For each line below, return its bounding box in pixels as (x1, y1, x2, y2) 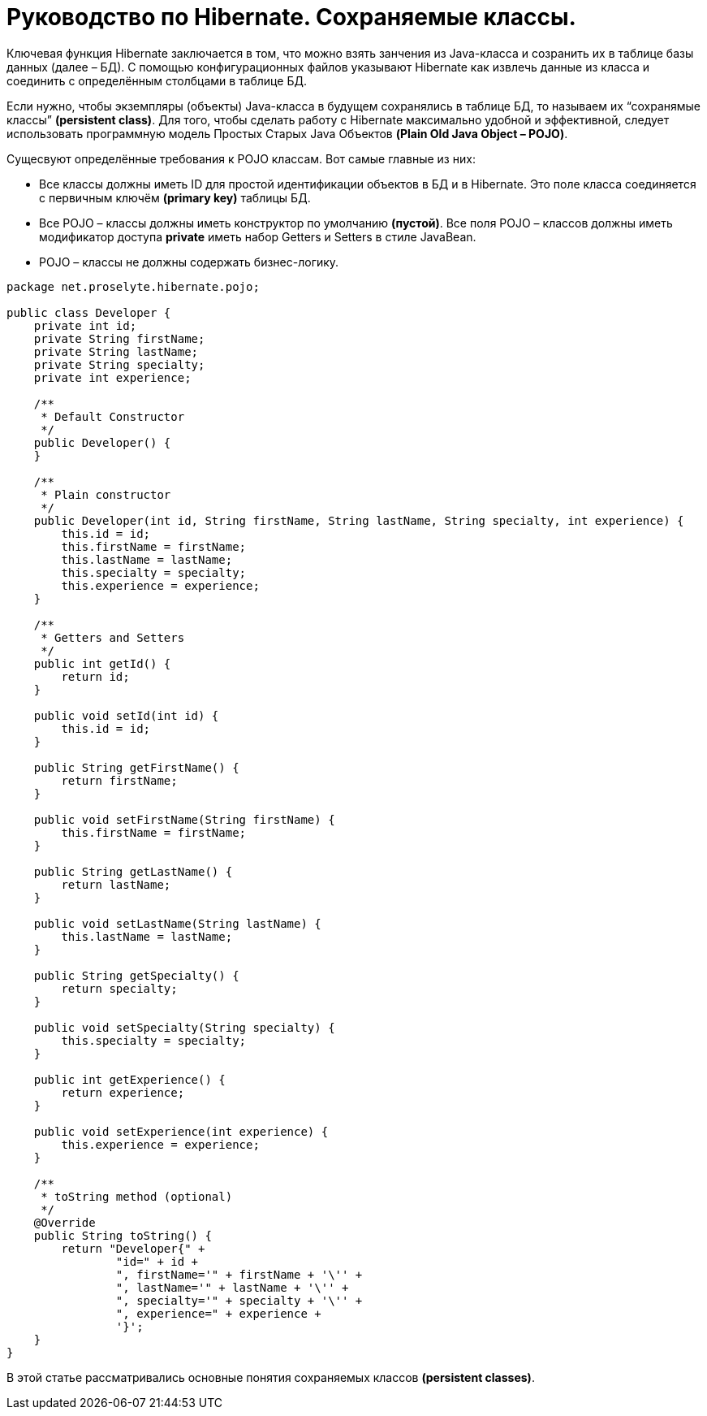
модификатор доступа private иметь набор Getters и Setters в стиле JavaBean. (39, 229, 476, 244)
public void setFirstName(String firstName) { (33, 812, 335, 826)
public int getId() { (33, 656, 171, 670)
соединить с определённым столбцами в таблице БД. (6, 73, 307, 88)
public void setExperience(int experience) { (33, 1124, 329, 1138)
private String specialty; (33, 357, 205, 371)
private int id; (33, 318, 137, 332)
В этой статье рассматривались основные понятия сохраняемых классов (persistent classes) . (6, 1370, 535, 1384)
